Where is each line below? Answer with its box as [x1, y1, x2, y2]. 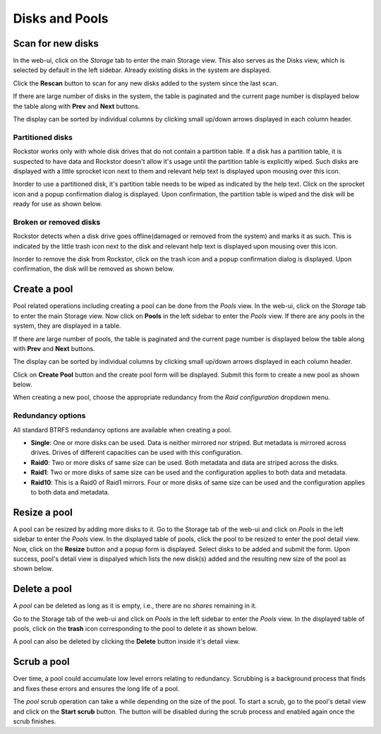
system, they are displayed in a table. [13, 321, 121, 330]
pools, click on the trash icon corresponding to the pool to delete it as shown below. [13, 625, 258, 633]
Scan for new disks [13, 37, 99, 49]
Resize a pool [13, 506, 73, 519]
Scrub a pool [13, 656, 70, 668]
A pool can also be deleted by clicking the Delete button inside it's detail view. [13, 637, 240, 646]
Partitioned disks [13, 132, 73, 142]
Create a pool [13, 283, 73, 295]
